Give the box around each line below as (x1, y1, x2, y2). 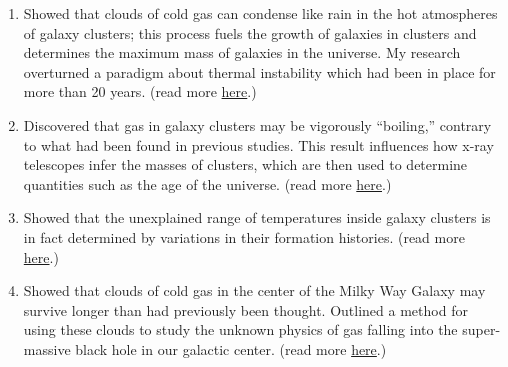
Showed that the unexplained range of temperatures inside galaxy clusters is (23, 207, 491, 228)
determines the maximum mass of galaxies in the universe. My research (23, 42, 461, 63)
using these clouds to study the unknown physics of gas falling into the (23, 319, 458, 340)
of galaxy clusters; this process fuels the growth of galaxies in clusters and (23, 22, 477, 43)
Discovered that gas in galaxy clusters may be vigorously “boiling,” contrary (23, 114, 492, 135)
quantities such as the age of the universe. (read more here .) (23, 173, 392, 194)
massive (23, 338, 71, 359)
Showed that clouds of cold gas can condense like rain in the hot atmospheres (23, 3, 498, 23)
